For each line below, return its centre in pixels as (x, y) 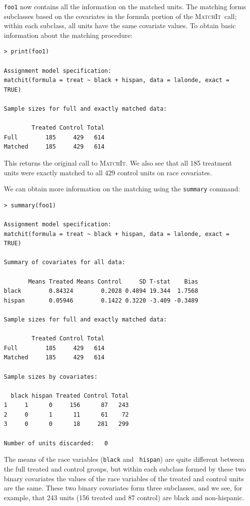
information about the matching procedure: (68, 35)
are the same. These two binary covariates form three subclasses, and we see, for (123, 488)
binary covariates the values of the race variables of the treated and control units (124, 478)
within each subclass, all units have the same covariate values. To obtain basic (120, 25)
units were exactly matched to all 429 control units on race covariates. (108, 172)
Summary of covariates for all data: (65, 262)
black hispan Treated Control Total (70, 396)
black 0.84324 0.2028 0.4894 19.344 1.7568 (101, 291)
